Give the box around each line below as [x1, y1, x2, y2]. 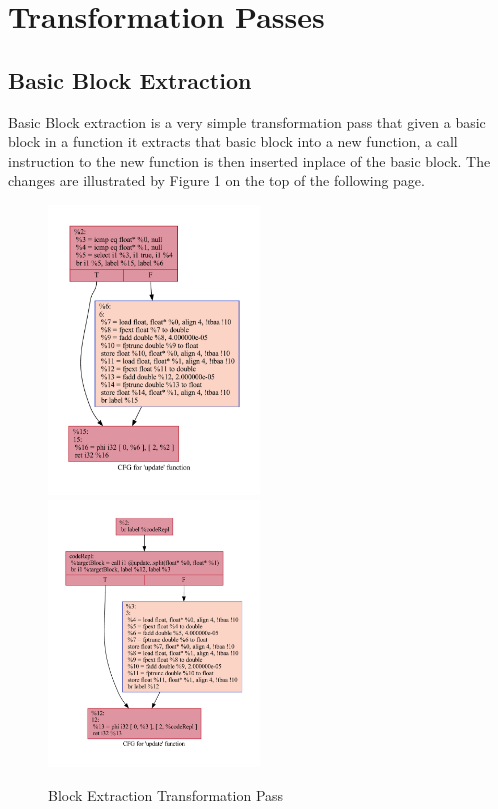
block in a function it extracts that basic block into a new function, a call [8, 131, 458, 152]
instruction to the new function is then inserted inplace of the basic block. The [8, 150, 491, 171]
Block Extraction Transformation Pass [48, 784, 284, 805]
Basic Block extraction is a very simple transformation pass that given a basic [8, 111, 486, 132]
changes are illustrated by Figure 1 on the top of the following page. [8, 170, 425, 191]
